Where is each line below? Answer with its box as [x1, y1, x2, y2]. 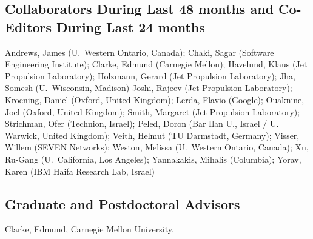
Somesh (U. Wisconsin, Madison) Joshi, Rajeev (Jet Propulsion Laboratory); [5, 81, 292, 94]
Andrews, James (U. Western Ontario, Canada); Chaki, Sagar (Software [5, 45, 274, 58]
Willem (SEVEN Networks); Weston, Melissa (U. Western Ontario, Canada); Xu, [5, 141, 309, 153]
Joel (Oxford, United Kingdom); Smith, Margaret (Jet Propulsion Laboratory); [5, 105, 300, 118]
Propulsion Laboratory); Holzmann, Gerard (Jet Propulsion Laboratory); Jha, [5, 69, 296, 82]
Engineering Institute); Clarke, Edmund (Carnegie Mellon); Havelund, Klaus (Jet [5, 58, 308, 70]
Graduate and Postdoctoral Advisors [5, 194, 240, 213]
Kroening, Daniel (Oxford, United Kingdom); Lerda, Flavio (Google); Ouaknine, [5, 93, 305, 106]
